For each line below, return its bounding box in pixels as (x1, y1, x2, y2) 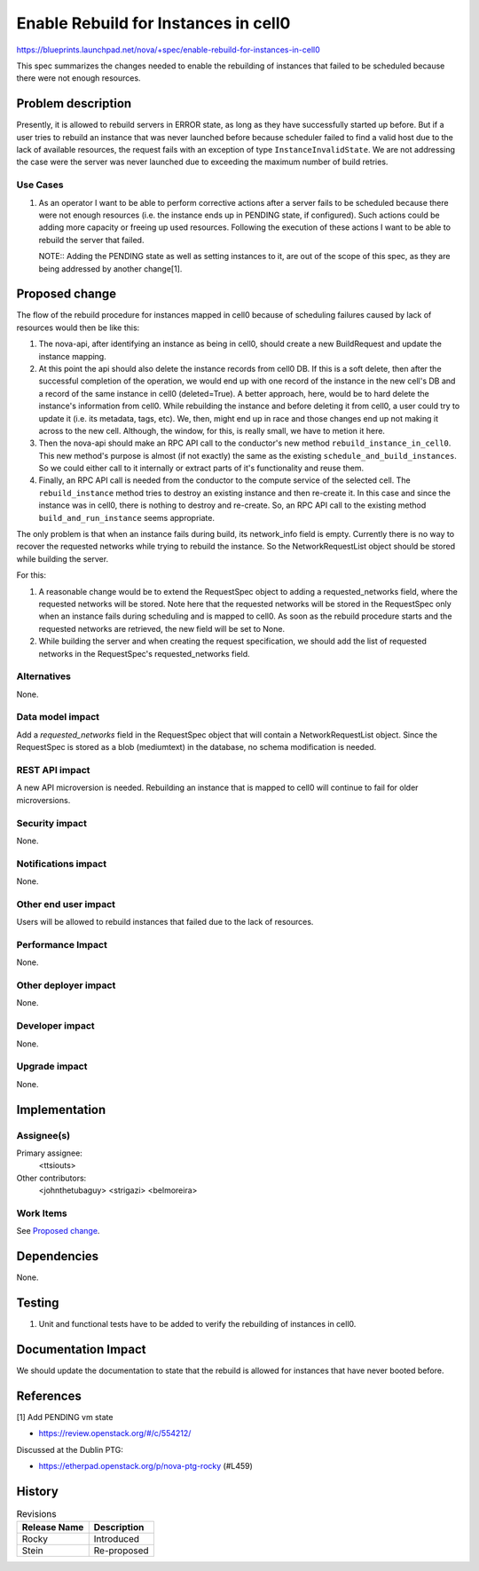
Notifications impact (16, 857, 106, 870)
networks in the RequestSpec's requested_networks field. (38, 648, 250, 659)
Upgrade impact (16, 1061, 88, 1073)
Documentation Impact (16, 1341, 146, 1357)
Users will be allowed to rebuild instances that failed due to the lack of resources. (16, 917, 314, 928)
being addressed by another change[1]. (38, 263, 183, 274)
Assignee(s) (16, 1129, 71, 1141)
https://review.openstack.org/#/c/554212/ (38, 1428, 192, 1439)
